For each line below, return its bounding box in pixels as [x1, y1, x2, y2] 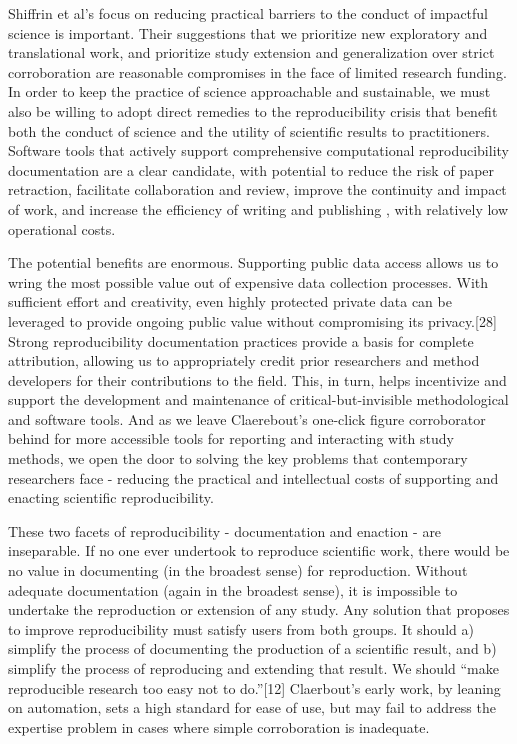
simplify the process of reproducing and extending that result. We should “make [8, 658, 499, 678]
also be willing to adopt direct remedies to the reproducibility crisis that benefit [8, 100, 498, 121]
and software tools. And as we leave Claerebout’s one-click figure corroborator [8, 408, 486, 429]
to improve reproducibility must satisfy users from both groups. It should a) [8, 618, 474, 639]
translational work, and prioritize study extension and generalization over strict [8, 42, 495, 63]
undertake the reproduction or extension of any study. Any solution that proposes [8, 599, 510, 620]
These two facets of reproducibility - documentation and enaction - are [8, 520, 442, 541]
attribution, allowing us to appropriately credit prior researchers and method [8, 350, 480, 371]
